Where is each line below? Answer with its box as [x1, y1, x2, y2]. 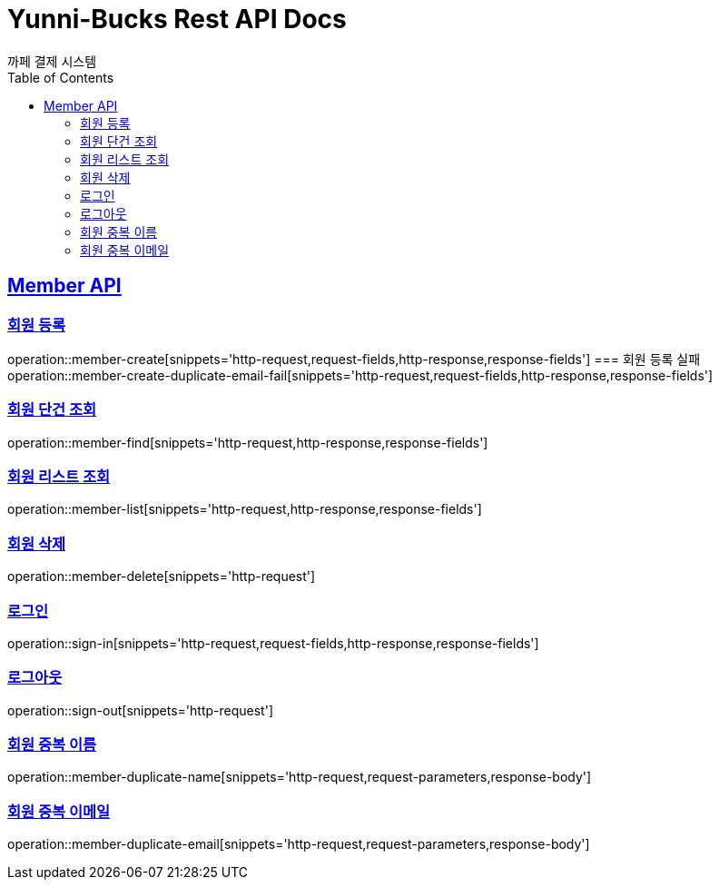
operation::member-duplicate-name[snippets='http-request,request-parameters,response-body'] [7, 769, 592, 785]
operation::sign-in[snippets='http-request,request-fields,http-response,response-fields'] [7, 635, 539, 651]
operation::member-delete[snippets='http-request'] [7, 568, 316, 585]
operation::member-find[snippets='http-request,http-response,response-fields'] [7, 434, 488, 450]
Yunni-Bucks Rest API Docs [7, 4, 347, 34]
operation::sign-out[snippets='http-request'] [7, 702, 273, 718]
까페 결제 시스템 [7, 53, 97, 69]
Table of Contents [7, 69, 114, 85]
